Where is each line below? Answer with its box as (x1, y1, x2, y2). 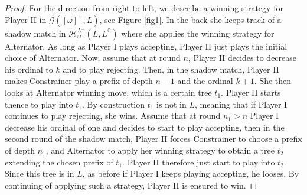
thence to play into (5, 97, 73, 110)
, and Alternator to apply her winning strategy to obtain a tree (45, 144, 275, 156)
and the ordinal (177, 74, 233, 87)
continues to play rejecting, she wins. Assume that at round (5, 109, 221, 122)
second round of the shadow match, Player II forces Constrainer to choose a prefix (5, 132, 302, 145)
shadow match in (5, 27, 66, 39)
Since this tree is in (5, 167, 74, 180)
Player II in (5, 13, 47, 25)
